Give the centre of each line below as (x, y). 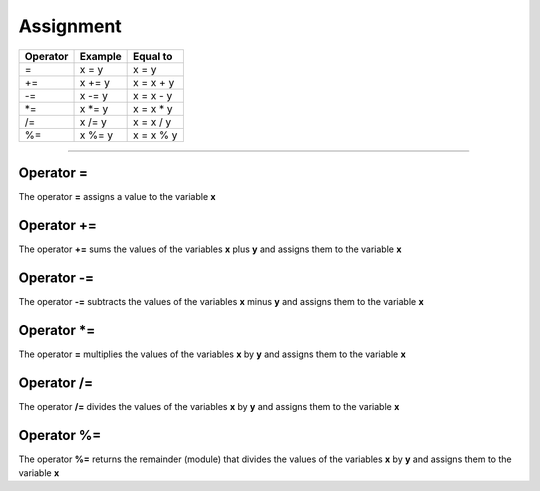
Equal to (153, 56)
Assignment (70, 26)
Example (100, 56)
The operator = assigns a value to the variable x (117, 197)
